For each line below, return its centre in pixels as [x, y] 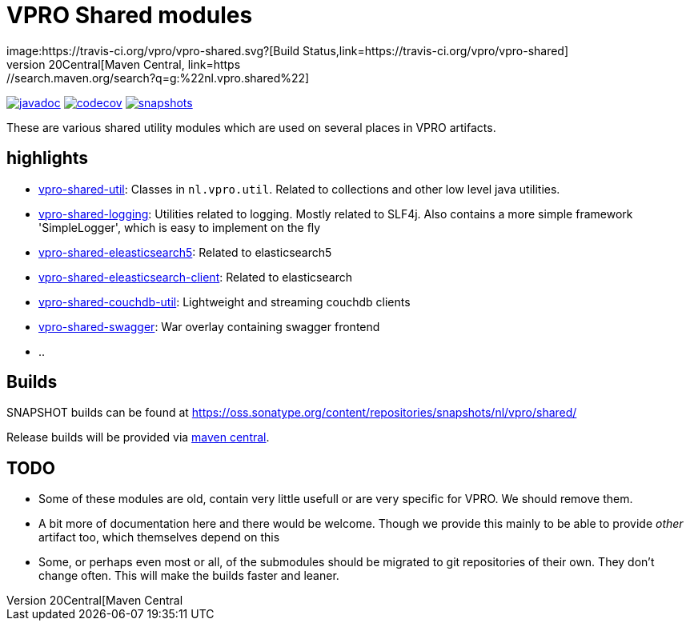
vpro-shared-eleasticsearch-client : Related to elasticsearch [195, 277]
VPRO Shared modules [130, 15]
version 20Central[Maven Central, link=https [124, 64]
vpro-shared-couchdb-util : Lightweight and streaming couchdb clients [225, 302]
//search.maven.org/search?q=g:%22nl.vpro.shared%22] [158, 78]
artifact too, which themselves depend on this [159, 537]
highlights [48, 158]
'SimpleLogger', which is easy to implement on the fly [180, 227]
